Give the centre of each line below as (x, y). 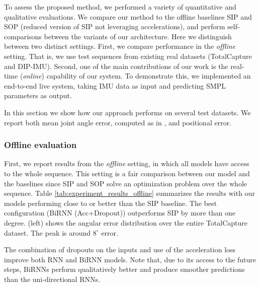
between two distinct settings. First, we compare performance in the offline (120, 46)
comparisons (23, 36)
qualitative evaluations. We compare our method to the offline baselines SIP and (128, 16)
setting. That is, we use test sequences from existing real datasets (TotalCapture (128, 56)
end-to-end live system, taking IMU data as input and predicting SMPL (115, 85)
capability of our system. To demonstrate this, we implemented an (149, 76)
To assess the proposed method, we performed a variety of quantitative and (120, 7)
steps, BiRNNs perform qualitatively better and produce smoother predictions (124, 269)
